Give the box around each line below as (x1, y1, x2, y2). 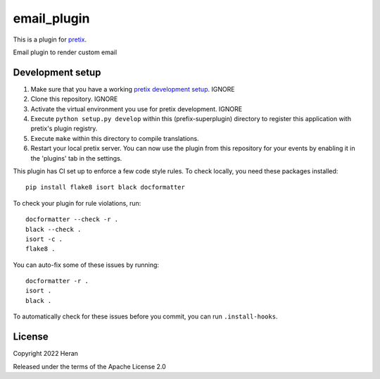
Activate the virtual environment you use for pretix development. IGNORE (30, 104, 243, 113)
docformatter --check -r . (25, 216, 119, 223)
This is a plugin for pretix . (13, 35, 87, 44)
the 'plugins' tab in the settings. (30, 154, 122, 162)
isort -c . (25, 235, 63, 243)
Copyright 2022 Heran (13, 349, 79, 358)
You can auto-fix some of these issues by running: (13, 261, 160, 269)
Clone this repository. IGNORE (30, 95, 118, 104)
